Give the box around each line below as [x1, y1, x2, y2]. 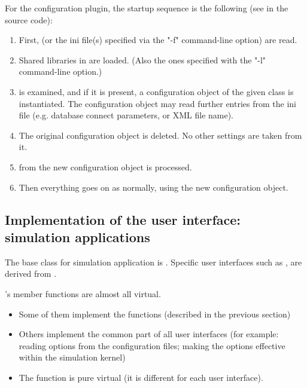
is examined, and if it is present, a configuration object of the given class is [19, 85, 294, 97]
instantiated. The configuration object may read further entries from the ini [19, 97, 296, 109]
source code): [5, 13, 53, 26]
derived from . [5, 267, 57, 280]
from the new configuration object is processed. [19, 160, 192, 173]
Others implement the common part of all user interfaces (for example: [19, 328, 279, 340]
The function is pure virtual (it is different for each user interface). [19, 371, 263, 383]
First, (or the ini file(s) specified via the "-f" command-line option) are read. [19, 33, 297, 46]
